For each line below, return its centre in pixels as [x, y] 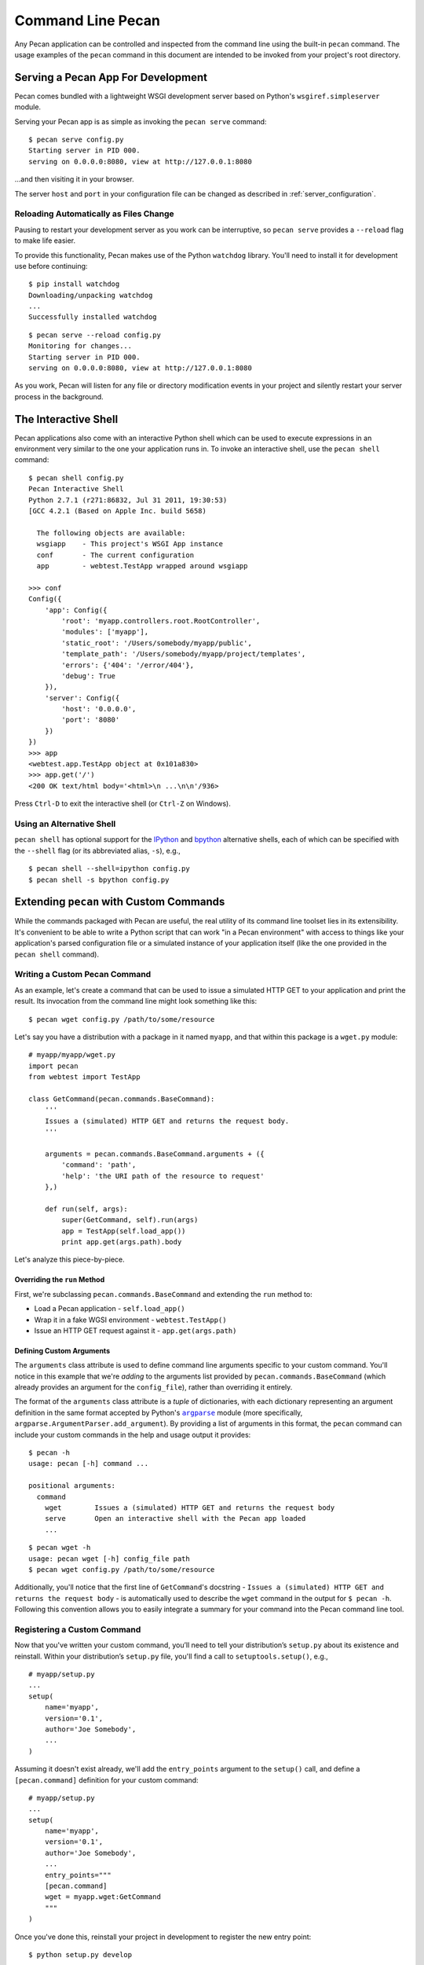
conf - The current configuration [115, 555]
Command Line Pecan [88, 20]
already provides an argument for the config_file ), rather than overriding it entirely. [154, 1387]
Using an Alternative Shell [65, 824]
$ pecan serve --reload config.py [95, 335]
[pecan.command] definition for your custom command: [107, 1780]
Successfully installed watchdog [93, 317]
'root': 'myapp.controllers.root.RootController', [161, 621]
